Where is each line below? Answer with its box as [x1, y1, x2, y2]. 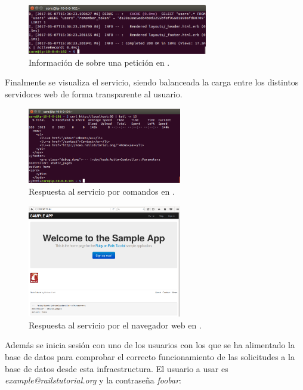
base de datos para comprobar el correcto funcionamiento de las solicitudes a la [5, 350, 295, 363]
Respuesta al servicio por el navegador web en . [29, 318, 202, 331]
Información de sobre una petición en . [29, 56, 170, 68]
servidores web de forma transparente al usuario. [5, 88, 183, 100]
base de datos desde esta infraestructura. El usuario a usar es [5, 362, 228, 374]
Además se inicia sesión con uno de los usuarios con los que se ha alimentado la [5, 339, 295, 351]
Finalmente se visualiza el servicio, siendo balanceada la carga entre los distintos [5, 76, 299, 88]
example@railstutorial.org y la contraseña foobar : [5, 374, 182, 386]
